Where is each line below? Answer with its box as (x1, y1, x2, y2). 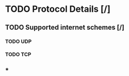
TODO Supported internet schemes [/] (5, 23, 125, 32)
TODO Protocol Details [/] (5, 3, 111, 15)
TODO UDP (5, 38, 32, 45)
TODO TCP (5, 51, 32, 58)
